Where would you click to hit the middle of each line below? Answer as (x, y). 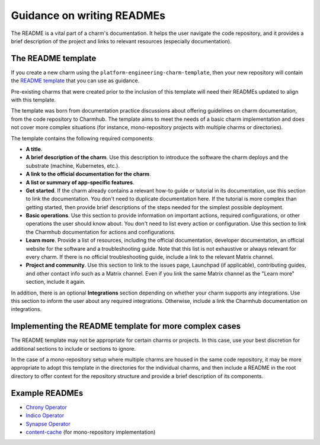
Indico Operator (45, 415)
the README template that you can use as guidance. (75, 81)
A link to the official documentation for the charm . (88, 174)
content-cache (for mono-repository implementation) (91, 432)
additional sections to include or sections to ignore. (73, 348)
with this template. (33, 100)
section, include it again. (56, 282)
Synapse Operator (48, 424)
